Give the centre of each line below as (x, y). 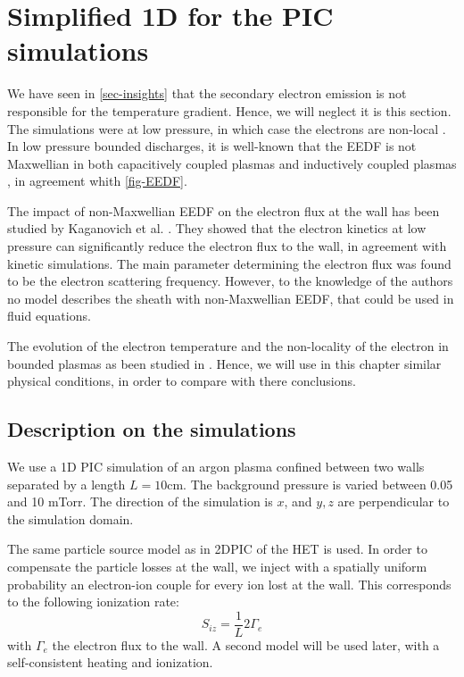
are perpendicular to (394, 501)
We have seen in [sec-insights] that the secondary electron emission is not (207, 93)
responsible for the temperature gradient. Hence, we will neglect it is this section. (229, 110)
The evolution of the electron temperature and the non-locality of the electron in (228, 346)
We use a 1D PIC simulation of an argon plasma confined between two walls (216, 467)
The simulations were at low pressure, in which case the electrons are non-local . (227, 128)
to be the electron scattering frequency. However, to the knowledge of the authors (230, 281)
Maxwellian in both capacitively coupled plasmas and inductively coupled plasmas (232, 163)
